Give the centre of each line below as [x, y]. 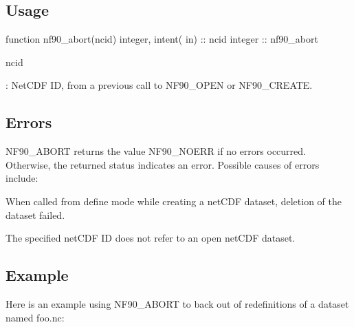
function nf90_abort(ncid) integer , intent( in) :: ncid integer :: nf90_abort [162, 39]
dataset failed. [35, 214]
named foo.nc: [35, 317]
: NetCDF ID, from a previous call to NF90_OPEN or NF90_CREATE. [159, 85]
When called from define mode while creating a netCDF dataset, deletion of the [174, 201]
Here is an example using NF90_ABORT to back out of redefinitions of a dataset [177, 303]
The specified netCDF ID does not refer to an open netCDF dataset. [151, 238]
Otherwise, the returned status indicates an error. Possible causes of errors [163, 164]
